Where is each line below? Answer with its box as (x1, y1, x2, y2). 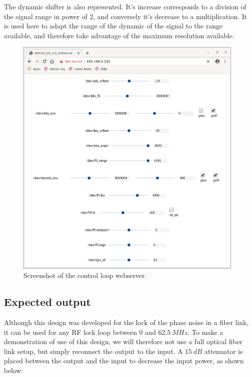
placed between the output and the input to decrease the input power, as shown (4, 355, 244, 366)
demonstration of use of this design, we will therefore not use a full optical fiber (4, 336, 243, 347)
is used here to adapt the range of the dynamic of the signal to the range (4, 21, 223, 31)
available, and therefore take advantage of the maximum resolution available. (4, 30, 234, 40)
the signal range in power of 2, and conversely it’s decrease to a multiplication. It (4, 11, 247, 21)
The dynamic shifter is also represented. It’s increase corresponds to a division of (4, 1, 247, 11)
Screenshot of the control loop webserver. (23, 270, 147, 280)
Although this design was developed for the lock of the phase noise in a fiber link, (4, 317, 249, 327)
